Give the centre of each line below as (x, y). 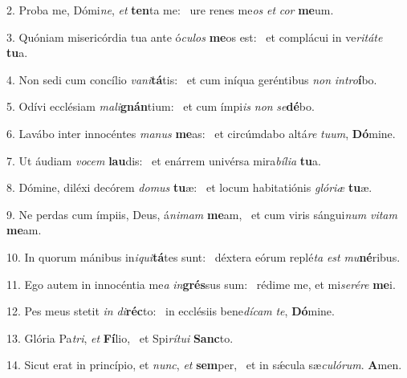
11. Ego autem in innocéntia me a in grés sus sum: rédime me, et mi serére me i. (201, 284)
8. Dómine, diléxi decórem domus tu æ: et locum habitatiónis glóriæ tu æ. (189, 187)
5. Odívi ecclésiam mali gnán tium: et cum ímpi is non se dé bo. (161, 106)
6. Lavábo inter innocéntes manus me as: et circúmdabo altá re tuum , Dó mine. (201, 133)
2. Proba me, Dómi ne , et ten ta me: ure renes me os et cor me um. (170, 10)
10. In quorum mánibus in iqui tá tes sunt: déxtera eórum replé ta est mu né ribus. (203, 256)
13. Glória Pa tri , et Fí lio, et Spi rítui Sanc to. (120, 337)
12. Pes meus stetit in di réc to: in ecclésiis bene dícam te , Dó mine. (171, 311)
